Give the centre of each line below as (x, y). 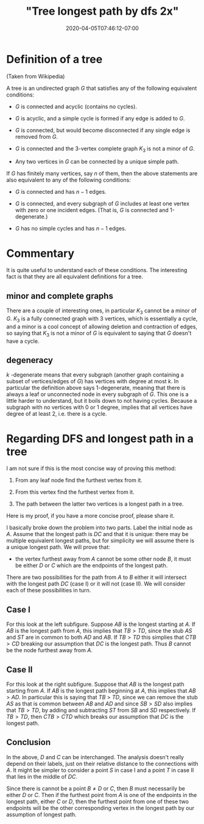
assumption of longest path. (42, 814)
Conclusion (29, 742)
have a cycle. (23, 341)
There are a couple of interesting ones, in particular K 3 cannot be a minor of (101, 311)
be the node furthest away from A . (50, 650)
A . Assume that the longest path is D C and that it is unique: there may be (97, 534)
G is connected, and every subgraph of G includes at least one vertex (102, 204)
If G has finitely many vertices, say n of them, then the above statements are (102, 174)
